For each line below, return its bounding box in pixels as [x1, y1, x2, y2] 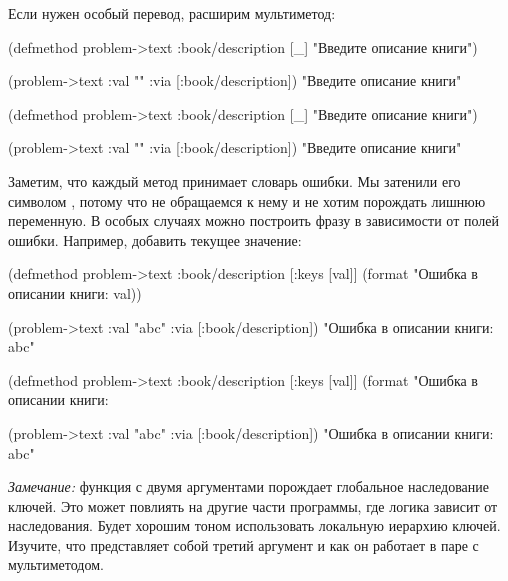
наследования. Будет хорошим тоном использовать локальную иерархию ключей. [8, 515, 501, 536]
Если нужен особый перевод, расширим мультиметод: [8, 3, 336, 23]
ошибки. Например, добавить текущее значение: [8, 229, 302, 250]
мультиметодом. [8, 554, 104, 575]
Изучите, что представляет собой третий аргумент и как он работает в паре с [8, 534, 479, 555]
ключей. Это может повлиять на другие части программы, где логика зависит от [8, 495, 498, 516]
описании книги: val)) [8, 282, 142, 303]
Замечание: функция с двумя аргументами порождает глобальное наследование [8, 476, 490, 497]
